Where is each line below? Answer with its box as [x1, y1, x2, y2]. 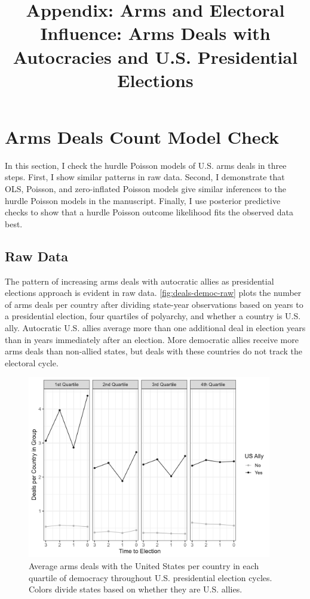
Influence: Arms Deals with [40, 21, 271, 45]
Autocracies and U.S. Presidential [13, 44, 298, 69]
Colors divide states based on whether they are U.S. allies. [29, 583, 243, 595]
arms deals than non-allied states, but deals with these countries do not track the [5, 345, 303, 357]
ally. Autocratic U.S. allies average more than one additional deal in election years [5, 322, 306, 334]
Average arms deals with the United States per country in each [29, 560, 259, 572]
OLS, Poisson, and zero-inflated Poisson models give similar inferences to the [5, 183, 287, 195]
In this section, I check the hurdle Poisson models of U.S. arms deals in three [5, 159, 287, 171]
